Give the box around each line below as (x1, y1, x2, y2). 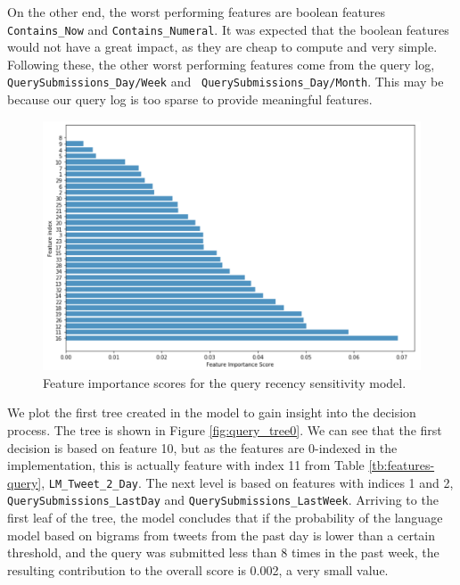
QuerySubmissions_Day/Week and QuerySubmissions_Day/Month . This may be (7, 72, 444, 91)
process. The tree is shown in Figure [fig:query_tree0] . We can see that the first (7, 420, 442, 439)
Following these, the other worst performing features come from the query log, (7, 54, 435, 73)
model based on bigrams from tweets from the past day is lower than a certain (7, 525, 436, 544)
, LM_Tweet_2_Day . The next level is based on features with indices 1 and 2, (41, 473, 454, 491)
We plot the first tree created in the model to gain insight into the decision (7, 403, 416, 422)
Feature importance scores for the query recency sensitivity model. (43, 373, 407, 391)
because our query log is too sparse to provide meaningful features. (7, 90, 373, 109)
